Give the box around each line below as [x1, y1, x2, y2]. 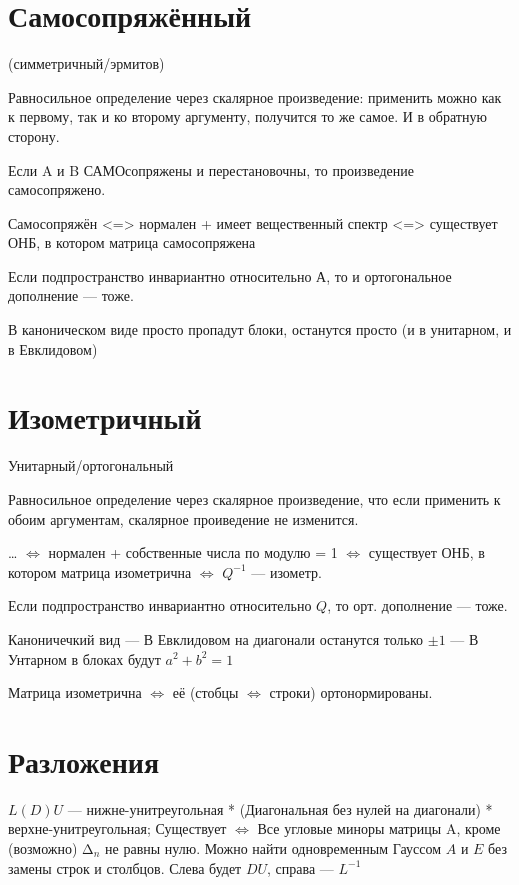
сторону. [8, 125, 60, 146]
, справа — [267, 857, 334, 878]
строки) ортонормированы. [269, 682, 433, 703]
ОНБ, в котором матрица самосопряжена [8, 232, 256, 253]
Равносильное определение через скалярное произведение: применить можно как [8, 86, 502, 107]
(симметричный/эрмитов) [8, 53, 165, 74]
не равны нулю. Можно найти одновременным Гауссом [105, 838, 442, 859]
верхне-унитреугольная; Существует [8, 818, 227, 839]
